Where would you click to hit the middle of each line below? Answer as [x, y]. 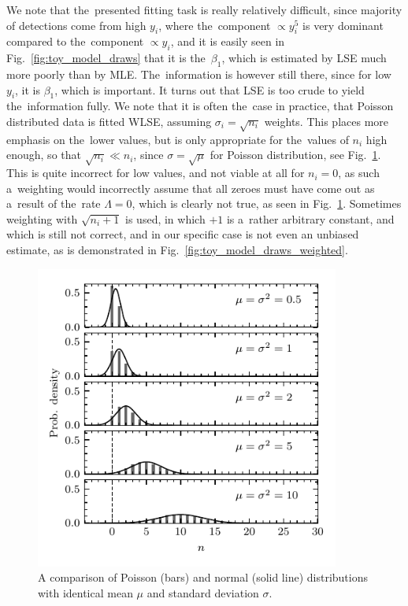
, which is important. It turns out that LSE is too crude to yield [210, 89]
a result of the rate [54, 203]
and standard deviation [203, 592]
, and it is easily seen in [228, 41]
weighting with [42, 218]
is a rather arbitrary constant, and [310, 218]
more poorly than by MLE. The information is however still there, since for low [199, 74]
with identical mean [85, 592]
